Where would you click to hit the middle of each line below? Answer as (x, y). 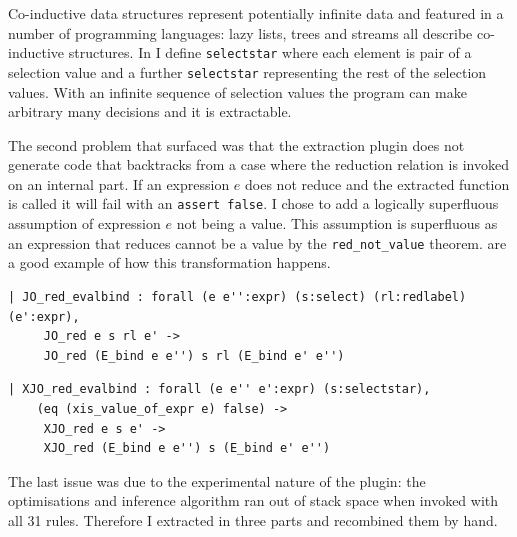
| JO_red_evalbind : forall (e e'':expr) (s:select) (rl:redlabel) (237, 296)
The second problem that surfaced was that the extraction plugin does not (236, 144)
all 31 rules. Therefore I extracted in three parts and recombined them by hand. (253, 519)
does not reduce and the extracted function (377, 183)
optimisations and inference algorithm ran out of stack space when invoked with (253, 500)
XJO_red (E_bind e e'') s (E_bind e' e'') (187, 448)
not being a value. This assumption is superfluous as (337, 223)
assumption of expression (84, 223)
